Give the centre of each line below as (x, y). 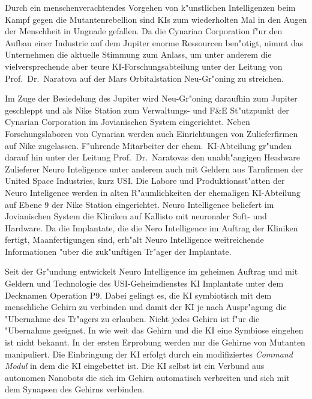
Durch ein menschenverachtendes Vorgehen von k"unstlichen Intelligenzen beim (150, 7)
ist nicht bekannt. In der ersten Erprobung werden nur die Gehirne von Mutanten (155, 342)
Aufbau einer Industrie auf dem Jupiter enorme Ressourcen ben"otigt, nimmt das (154, 42)
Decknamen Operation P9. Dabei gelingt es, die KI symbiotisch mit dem (138, 295)
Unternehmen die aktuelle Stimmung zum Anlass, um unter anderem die (138, 54)
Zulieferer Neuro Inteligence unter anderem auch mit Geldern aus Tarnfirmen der (154, 169)
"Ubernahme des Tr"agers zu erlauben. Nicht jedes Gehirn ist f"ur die (132, 318)
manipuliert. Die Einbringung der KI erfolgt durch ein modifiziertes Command (149, 354)
